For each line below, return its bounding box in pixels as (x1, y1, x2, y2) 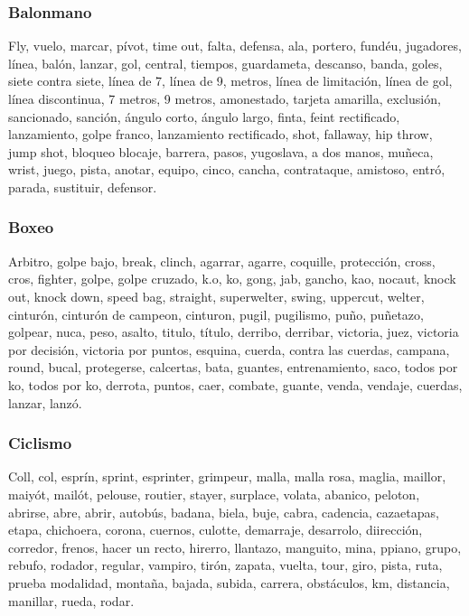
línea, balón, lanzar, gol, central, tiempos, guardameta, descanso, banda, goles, (8, 53, 443, 72)
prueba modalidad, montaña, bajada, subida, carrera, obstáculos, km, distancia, (8, 573, 450, 592)
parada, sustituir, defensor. (8, 177, 157, 196)
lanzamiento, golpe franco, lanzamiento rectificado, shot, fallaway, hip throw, (8, 125, 433, 144)
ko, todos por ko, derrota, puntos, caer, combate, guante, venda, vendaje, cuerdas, (8, 375, 463, 394)
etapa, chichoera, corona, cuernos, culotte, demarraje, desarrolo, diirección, (8, 520, 423, 539)
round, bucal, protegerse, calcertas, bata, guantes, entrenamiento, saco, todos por (8, 358, 458, 377)
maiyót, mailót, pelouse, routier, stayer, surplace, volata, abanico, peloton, (8, 484, 420, 503)
